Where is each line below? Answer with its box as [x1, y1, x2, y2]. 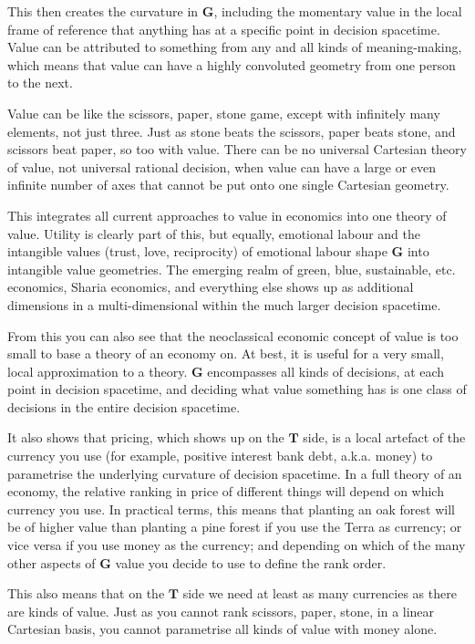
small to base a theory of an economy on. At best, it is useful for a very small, [7, 344, 444, 363]
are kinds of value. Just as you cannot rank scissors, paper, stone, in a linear [7, 601, 435, 620]
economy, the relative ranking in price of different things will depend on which [7, 482, 444, 501]
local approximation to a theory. [7, 361, 188, 380]
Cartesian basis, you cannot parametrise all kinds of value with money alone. [7, 619, 438, 639]
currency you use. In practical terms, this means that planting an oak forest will [7, 499, 455, 518]
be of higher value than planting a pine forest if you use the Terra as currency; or [7, 517, 462, 536]
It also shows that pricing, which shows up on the [7, 428, 284, 447]
